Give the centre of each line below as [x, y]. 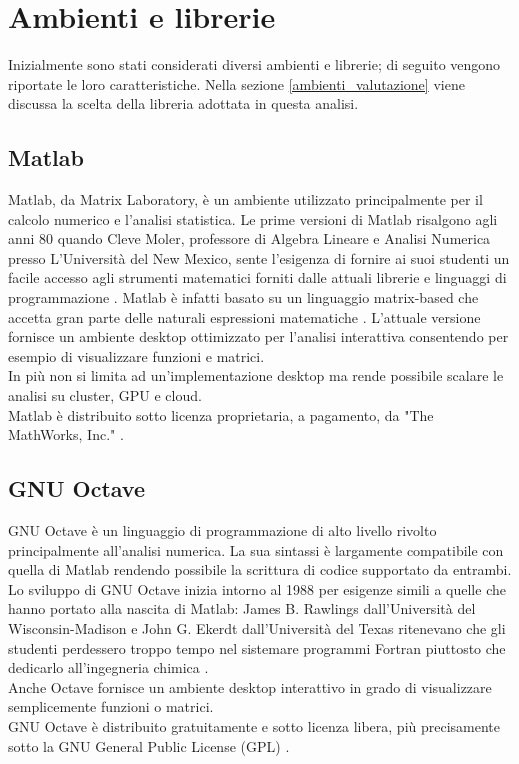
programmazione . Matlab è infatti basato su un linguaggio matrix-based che [243, 297]
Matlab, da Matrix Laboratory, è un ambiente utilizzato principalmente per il [245, 199]
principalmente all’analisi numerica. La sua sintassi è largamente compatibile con [256, 549]
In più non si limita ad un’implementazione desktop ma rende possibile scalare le [256, 375]
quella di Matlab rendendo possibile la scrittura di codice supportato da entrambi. [260, 569]
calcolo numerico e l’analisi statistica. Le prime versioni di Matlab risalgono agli [253, 218]
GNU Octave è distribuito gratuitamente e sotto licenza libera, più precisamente [254, 725]
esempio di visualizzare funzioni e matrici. [136, 355]
